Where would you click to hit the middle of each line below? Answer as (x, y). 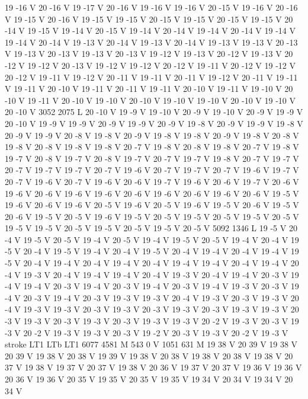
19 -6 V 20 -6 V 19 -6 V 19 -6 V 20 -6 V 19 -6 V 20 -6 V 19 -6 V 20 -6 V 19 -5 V (152, 193)
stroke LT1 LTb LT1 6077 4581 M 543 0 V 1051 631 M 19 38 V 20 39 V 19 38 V (151, 344)
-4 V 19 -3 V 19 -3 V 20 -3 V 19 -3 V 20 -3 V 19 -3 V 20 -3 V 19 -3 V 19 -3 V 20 (152, 309)
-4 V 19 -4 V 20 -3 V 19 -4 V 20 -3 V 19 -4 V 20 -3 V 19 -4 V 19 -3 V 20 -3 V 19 (152, 286)
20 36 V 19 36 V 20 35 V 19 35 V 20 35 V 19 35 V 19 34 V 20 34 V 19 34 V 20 (149, 379)
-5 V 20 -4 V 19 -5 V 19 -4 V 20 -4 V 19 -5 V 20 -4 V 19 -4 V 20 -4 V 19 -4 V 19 (152, 251)
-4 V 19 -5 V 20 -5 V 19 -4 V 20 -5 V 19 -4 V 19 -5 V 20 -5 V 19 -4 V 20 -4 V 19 (152, 239)
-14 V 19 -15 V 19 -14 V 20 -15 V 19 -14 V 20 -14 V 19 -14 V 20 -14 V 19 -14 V (150, 31)
